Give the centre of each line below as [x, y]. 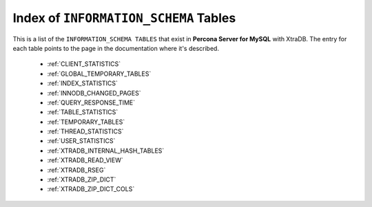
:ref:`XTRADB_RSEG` [76, 170]
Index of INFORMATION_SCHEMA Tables [124, 18]
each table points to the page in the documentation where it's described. [116, 48]
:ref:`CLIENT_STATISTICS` [84, 64]
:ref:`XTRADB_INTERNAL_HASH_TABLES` [106, 151]
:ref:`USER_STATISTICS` [81, 141]
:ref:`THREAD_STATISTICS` [85, 131]
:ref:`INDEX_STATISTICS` [83, 83]
